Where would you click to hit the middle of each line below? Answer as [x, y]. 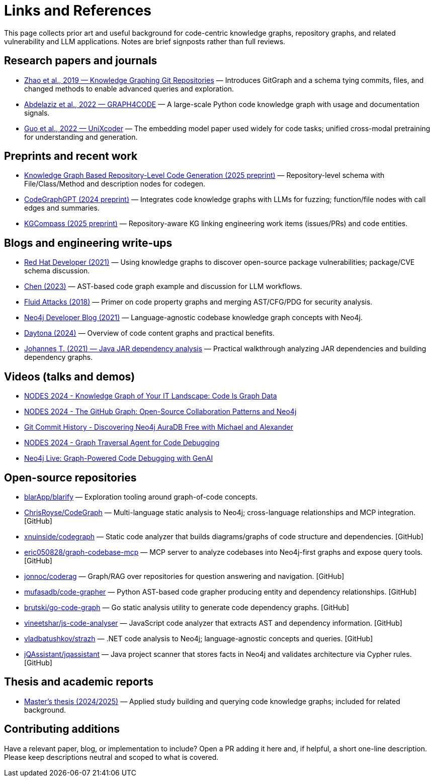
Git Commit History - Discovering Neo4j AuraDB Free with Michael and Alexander [159, 427]
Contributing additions [62, 729]
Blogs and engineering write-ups [88, 243]
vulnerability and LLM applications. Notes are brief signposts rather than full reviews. [145, 41]
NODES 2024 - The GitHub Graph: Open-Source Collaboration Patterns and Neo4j [160, 412]
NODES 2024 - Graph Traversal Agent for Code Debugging [122, 443]
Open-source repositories [70, 477]
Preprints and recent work [71, 156]
